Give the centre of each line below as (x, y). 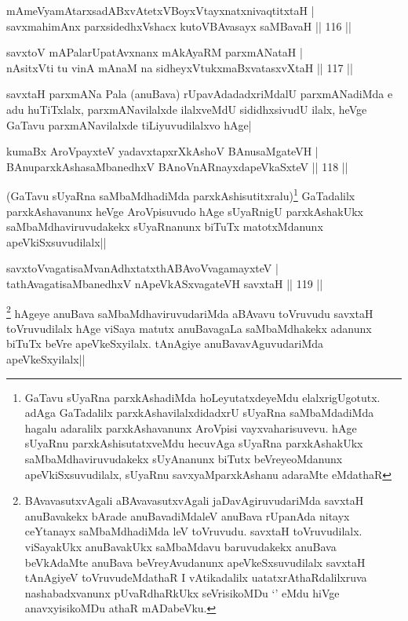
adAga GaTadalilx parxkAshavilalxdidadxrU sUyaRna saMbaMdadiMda (199, 413)
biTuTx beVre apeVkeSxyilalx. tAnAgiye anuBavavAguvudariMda (165, 343)
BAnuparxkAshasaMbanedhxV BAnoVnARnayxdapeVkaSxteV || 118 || (177, 166)
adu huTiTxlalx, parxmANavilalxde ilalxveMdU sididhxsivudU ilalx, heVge (187, 109)
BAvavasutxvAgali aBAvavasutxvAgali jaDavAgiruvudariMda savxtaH (194, 500)
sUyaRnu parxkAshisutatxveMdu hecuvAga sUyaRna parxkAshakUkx (194, 443)
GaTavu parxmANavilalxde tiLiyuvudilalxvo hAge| (129, 124)
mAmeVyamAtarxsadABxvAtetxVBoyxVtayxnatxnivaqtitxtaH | (160, 10)
